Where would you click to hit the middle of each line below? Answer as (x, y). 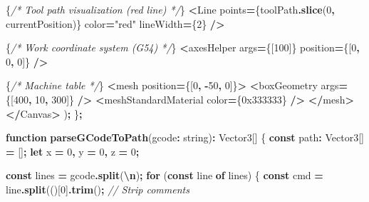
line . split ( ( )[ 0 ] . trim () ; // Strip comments (98, 189)
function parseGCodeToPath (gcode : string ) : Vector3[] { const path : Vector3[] (185, 137)
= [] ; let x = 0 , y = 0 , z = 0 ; (73, 151)
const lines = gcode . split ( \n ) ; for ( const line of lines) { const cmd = (165, 175)
